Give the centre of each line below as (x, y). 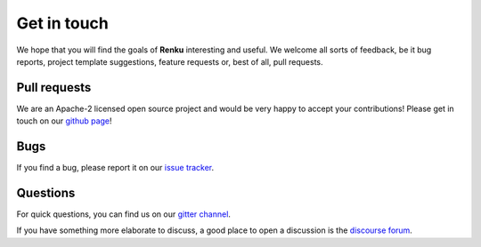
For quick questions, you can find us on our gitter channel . (124, 214)
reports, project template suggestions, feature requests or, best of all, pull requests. (170, 61)
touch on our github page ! (64, 121)
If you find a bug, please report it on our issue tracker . (115, 168)
